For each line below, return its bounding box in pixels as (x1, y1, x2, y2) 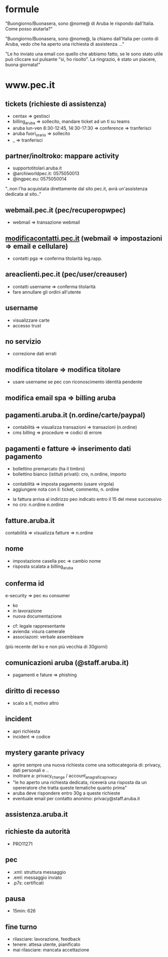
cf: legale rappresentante (12, 623, 66, 629)
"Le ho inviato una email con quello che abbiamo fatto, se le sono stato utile (5, 51, 163, 57)
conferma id (5, 579, 45, 588)
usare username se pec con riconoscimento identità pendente (12, 379, 143, 385)
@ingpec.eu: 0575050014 (12, 176, 67, 182)
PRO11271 (12, 841, 33, 847)
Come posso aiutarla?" (5, 25, 53, 31)
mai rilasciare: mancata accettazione (12, 947, 90, 953)
